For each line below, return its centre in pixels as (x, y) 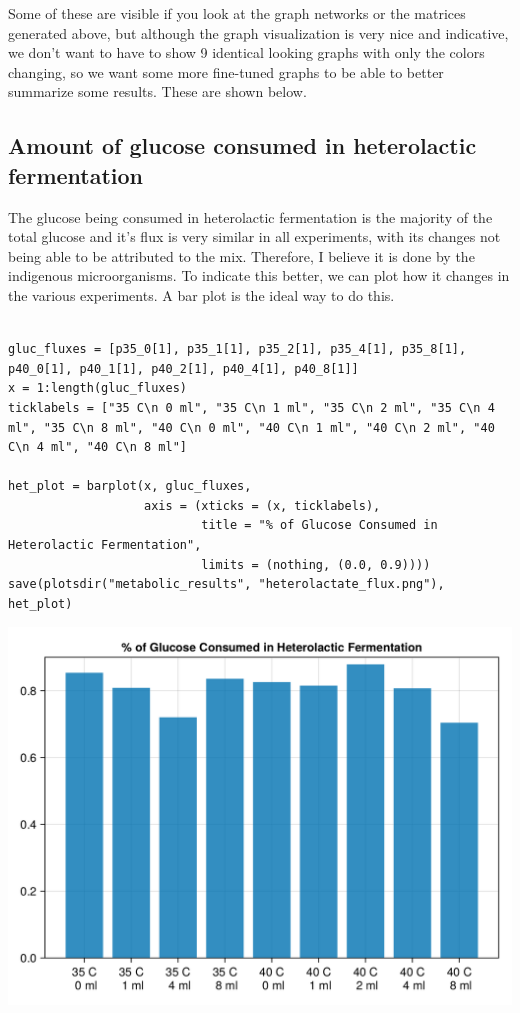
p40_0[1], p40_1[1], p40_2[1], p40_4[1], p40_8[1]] (183, 368)
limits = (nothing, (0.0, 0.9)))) (316, 564)
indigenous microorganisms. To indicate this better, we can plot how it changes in (259, 275)
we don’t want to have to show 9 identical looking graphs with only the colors (246, 52)
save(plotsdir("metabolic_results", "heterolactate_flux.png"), (226, 584)
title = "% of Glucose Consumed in (319, 525)
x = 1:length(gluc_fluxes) (97, 388)
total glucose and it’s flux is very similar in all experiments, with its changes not (254, 236)
